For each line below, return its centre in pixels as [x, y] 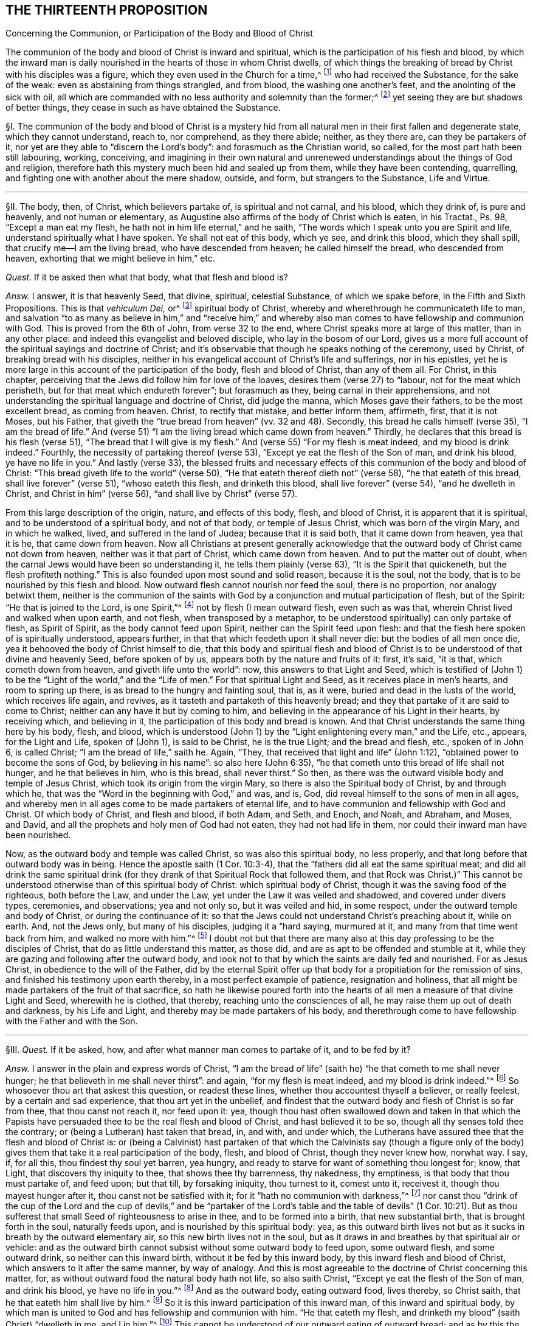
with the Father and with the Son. [72, 1021]
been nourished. [38, 835]
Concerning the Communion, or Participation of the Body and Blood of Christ [159, 33]
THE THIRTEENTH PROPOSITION [107, 10]
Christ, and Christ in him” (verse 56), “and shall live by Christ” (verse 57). [152, 494]
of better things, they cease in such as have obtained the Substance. [143, 107]
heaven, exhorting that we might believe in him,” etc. [110, 258]
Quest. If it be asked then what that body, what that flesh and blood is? [147, 277]
